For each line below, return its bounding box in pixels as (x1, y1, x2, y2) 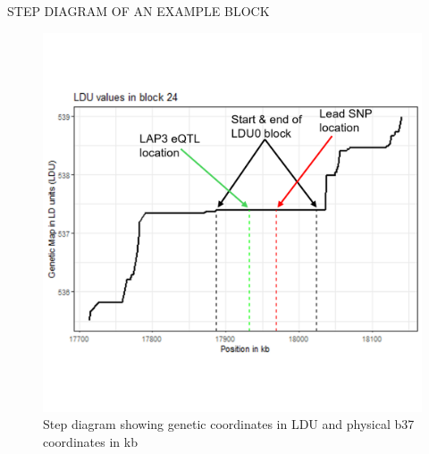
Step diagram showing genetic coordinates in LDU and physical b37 (43, 415, 415, 433)
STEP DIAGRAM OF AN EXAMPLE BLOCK (7, 2, 270, 20)
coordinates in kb (43, 432, 138, 450)
